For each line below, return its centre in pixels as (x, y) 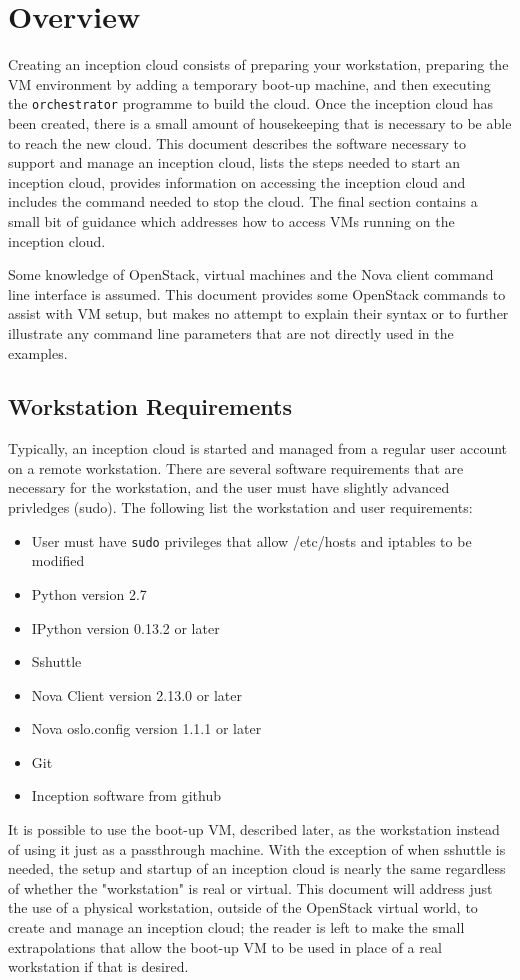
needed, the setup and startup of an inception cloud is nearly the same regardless (257, 868)
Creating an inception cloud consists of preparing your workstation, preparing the (258, 64)
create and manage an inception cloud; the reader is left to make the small (236, 927)
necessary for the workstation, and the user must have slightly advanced (229, 487)
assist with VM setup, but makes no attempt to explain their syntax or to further (258, 313)
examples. (38, 352)
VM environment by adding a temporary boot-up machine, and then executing (249, 83)
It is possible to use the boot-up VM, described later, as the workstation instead (254, 829)
